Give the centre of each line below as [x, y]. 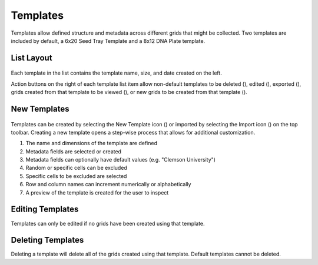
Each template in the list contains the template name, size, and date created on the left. [116, 73]
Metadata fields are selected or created [74, 151]
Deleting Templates [47, 240]
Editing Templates [45, 209]
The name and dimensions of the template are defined [92, 143]
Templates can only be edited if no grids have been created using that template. [108, 223]
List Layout [32, 58]
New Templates [40, 109]
